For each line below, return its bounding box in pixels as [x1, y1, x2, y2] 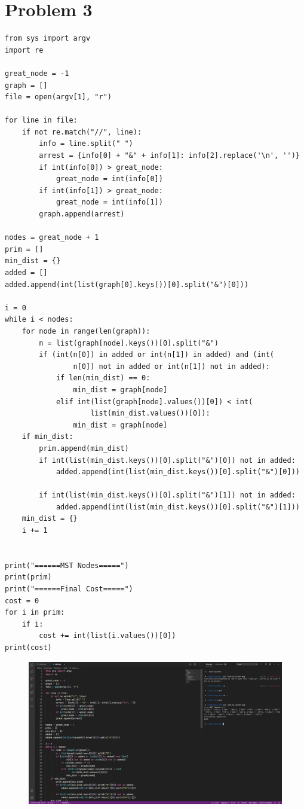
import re [5, 45, 44, 54]
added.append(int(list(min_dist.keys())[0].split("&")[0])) [56, 468, 300, 477]
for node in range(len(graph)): [22, 326, 151, 335]
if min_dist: [22, 432, 73, 441]
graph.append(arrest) [39, 210, 125, 219]
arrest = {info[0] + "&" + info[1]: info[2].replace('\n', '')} [39, 151, 300, 160]
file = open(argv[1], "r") [5, 93, 112, 102]
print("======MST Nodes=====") [5, 561, 129, 570]
